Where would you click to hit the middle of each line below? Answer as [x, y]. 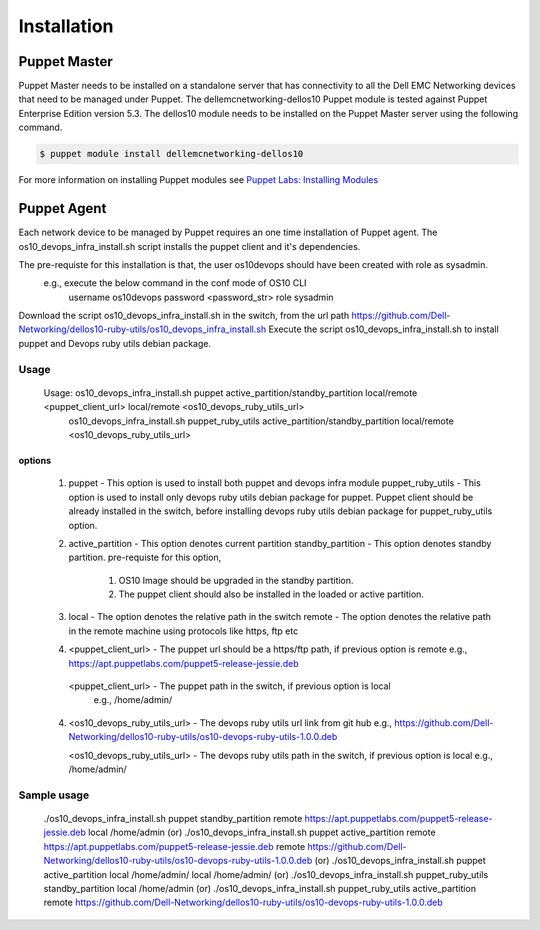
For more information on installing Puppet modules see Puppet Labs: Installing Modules [198, 180]
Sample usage [54, 795]
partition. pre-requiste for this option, [145, 557]
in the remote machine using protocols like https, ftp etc [183, 631]
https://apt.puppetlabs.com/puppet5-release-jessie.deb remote [174, 846]
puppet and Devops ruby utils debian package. [115, 343]
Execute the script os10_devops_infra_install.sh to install [383, 329]
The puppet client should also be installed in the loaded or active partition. [271, 594]
